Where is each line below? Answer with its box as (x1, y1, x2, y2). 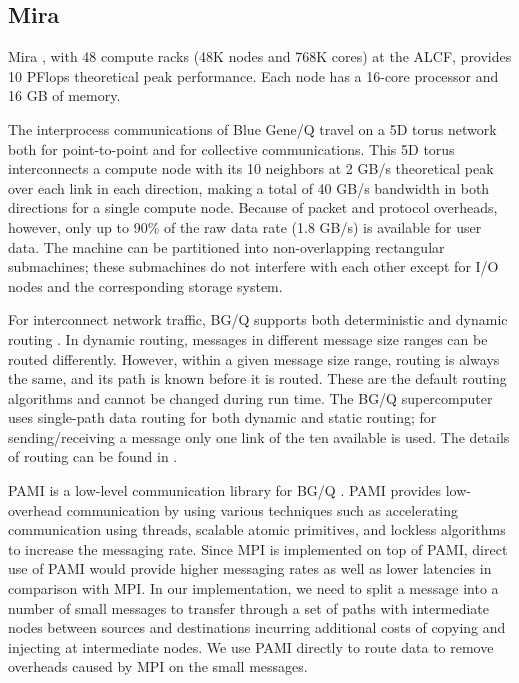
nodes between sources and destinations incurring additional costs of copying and (8, 617, 506, 638)
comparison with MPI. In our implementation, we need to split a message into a (8, 578, 499, 599)
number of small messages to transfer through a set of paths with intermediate (8, 597, 489, 618)
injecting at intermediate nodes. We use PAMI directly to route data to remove (8, 636, 494, 657)
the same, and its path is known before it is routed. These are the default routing (8, 368, 507, 389)
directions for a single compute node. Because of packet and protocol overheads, (8, 197, 498, 218)
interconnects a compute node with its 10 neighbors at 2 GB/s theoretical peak (8, 158, 494, 179)
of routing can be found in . (8, 446, 178, 467)
